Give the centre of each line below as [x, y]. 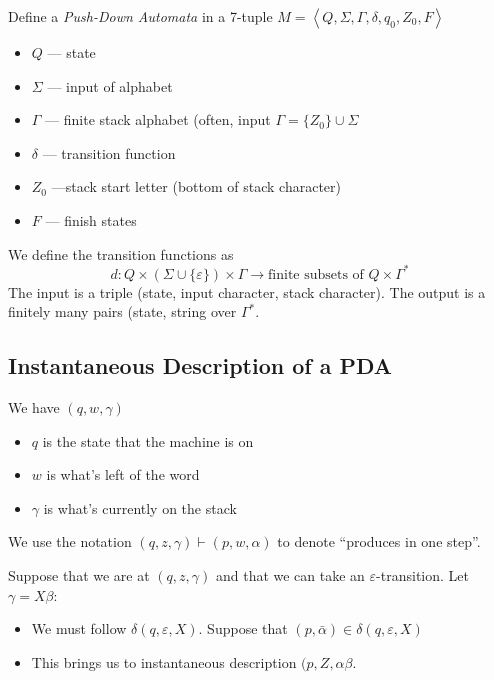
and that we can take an [290, 575]
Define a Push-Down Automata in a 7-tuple [140, 16]
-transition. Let [422, 575]
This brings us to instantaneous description [164, 661]
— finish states [91, 219]
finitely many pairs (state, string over [122, 311]
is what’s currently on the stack [140, 507]
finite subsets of [316, 274]
